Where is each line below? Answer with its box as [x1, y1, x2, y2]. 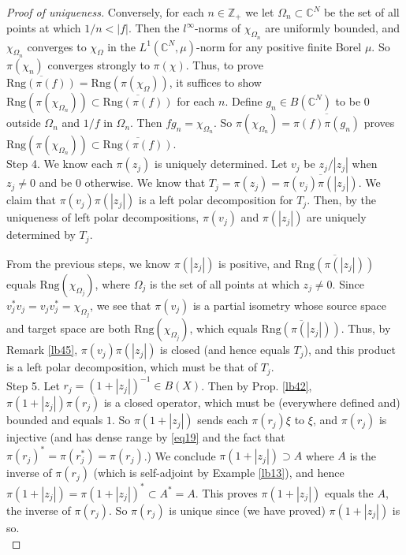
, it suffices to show [169, 73, 262, 90]
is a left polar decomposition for [138, 192, 293, 208]
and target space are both [6, 320, 131, 337]
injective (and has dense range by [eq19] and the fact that [6, 429, 285, 445]
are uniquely [307, 209, 367, 225]
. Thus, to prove [185, 56, 263, 73]
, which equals [189, 320, 258, 337]
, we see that [90, 296, 151, 313]
